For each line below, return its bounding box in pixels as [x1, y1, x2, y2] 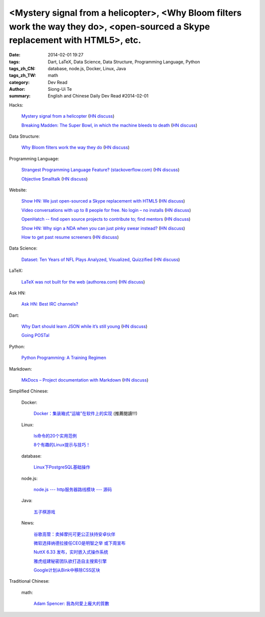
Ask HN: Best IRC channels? [21, 301, 79, 307]
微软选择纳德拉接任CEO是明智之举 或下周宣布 [33, 540, 126, 546]
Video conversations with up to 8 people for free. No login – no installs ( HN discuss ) [21, 207, 191, 213]
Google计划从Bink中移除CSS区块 [33, 567, 101, 573]
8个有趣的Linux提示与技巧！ [33, 442, 91, 448]
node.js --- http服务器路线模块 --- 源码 [33, 486, 112, 492]
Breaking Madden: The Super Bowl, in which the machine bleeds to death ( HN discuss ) [21, 122, 198, 128]
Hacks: [9, 102, 24, 108]
